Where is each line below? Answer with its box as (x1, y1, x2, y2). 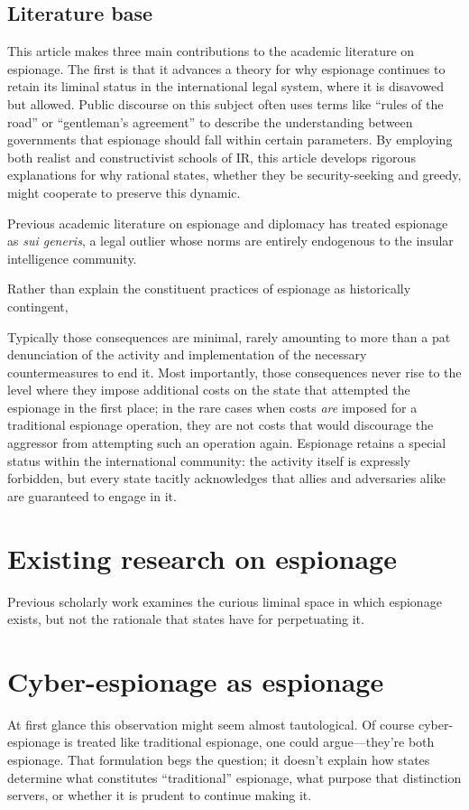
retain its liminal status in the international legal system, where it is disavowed (7, 77, 445, 96)
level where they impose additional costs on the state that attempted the (7, 380, 410, 399)
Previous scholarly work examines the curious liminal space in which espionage (7, 591, 442, 610)
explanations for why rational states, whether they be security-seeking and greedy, (7, 165, 462, 184)
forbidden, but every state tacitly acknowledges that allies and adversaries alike (7, 469, 446, 488)
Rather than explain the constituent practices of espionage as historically (7, 279, 411, 298)
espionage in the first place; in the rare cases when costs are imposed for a (7, 397, 418, 416)
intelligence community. (7, 248, 137, 267)
